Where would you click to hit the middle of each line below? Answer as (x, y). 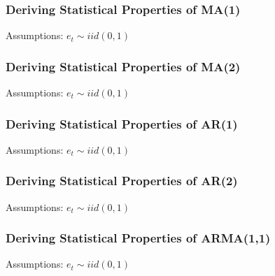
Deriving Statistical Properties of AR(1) (122, 123)
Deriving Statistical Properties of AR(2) (122, 181)
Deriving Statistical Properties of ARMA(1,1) (138, 238)
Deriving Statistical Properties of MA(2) (123, 66)
